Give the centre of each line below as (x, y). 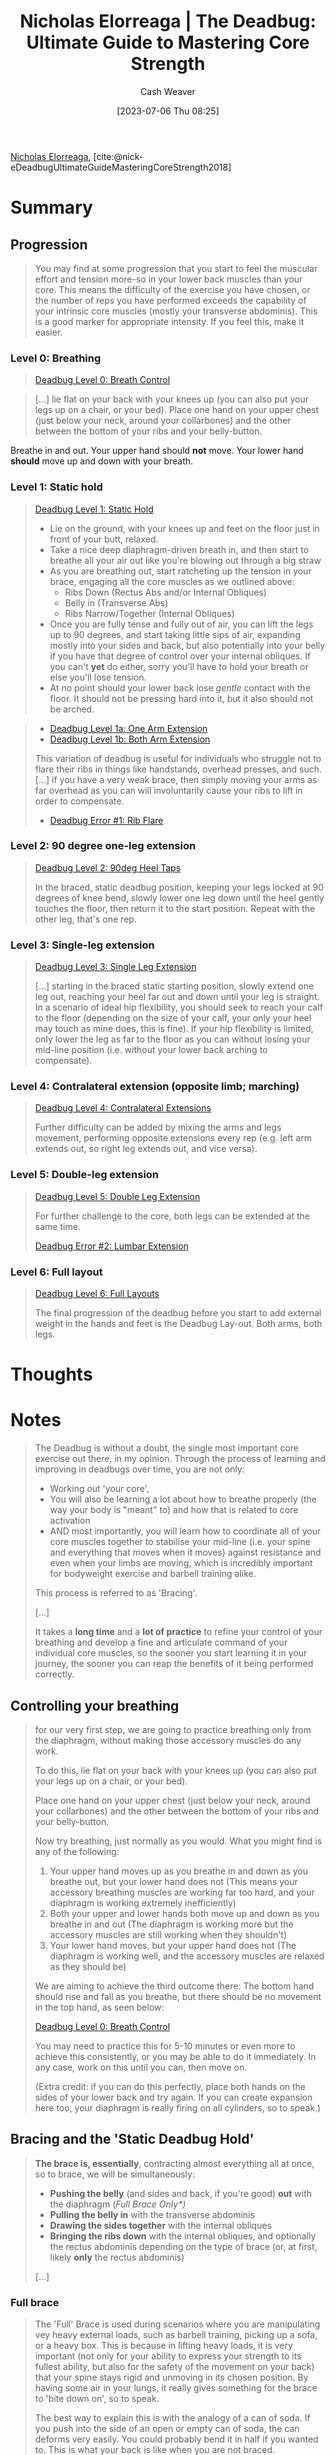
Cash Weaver (168, 91)
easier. (48, 332)
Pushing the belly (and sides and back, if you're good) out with (181, 2193)
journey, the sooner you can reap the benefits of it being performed (174, 1664)
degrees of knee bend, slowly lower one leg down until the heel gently (179, 897)
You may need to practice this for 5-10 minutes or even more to (165, 2046)
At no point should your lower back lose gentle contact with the (180, 687)
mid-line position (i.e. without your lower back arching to (151, 1050)
